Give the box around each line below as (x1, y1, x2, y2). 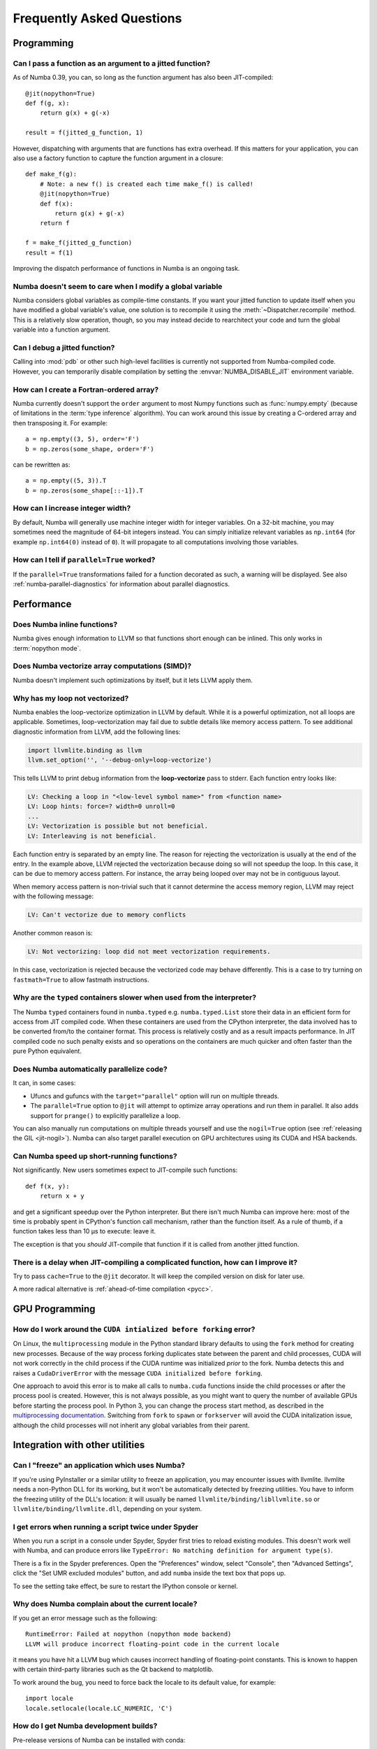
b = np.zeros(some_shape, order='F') (25, 445, 155, 453)
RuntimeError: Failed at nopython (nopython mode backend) (25, 1630, 232, 1638)
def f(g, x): (25, 99, 70, 108)
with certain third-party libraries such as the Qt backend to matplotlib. (13, 1665, 214, 1673)
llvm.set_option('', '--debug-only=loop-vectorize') (27, 756, 212, 764)
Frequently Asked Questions (13, 10, 182, 26)
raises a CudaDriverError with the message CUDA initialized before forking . (13, 1368, 263, 1378)
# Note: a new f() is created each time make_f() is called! (39, 180, 254, 188)
